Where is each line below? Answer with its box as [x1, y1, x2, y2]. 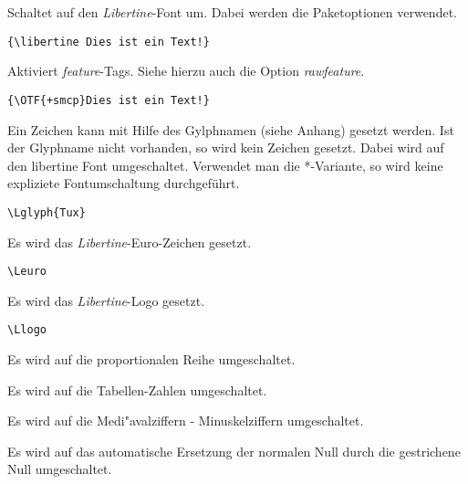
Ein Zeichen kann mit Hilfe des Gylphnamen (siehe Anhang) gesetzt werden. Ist [7, 120, 454, 139]
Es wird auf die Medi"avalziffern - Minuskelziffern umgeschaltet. [7, 411, 364, 430]
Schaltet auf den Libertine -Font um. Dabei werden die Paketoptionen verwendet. [7, 3, 457, 21]
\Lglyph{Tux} [7, 205, 86, 219]
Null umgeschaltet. [7, 459, 112, 479]
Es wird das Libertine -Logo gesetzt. [7, 290, 205, 310]
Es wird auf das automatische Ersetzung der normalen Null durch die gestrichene [7, 441, 461, 460]
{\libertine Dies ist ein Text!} [7, 35, 210, 48]
